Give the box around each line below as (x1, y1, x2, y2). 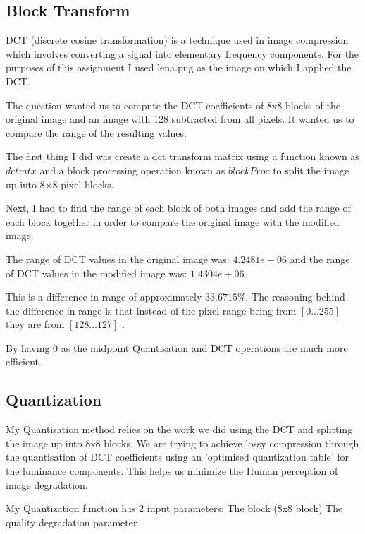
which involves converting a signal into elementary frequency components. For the (6, 46, 359, 61)
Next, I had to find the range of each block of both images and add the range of (6, 200, 351, 215)
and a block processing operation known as (39, 162, 225, 177)
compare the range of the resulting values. (6, 125, 187, 140)
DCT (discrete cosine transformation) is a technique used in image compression (6, 32, 349, 47)
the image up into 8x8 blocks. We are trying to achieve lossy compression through (6, 435, 359, 450)
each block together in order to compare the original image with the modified (6, 214, 340, 229)
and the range (290, 251, 350, 266)
